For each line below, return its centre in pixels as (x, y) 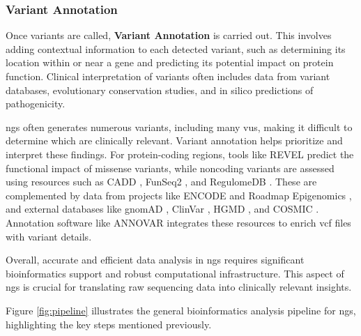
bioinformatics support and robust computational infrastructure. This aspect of (175, 273)
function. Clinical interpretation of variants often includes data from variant (168, 76)
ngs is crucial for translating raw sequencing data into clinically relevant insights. (179, 287)
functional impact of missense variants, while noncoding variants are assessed (170, 168)
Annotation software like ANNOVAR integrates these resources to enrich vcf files (178, 222)
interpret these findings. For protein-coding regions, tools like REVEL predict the (180, 154)
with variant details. (49, 236)
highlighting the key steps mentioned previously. (109, 324)
